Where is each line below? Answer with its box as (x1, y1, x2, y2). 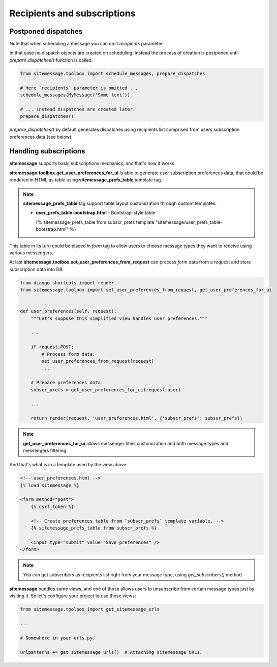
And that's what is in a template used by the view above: (9, 462, 128, 468)
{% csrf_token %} (30, 503, 74, 510)
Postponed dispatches (9, 27, 83, 36)
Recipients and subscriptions (9, 8, 136, 19)
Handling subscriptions (9, 147, 85, 155)
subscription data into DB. (9, 266, 64, 272)
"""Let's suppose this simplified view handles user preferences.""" (30, 315, 208, 321)
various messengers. (9, 250, 53, 256)
